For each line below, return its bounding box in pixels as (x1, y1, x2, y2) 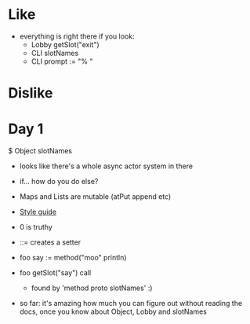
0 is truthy (19, 223, 53, 232)
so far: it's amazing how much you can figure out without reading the (19, 299, 243, 308)
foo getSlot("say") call (19, 268, 92, 278)
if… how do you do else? (19, 177, 99, 186)
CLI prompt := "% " (31, 57, 93, 66)
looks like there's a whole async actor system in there (19, 161, 194, 171)
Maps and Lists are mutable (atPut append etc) (19, 192, 172, 201)
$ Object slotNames (8, 146, 73, 156)
